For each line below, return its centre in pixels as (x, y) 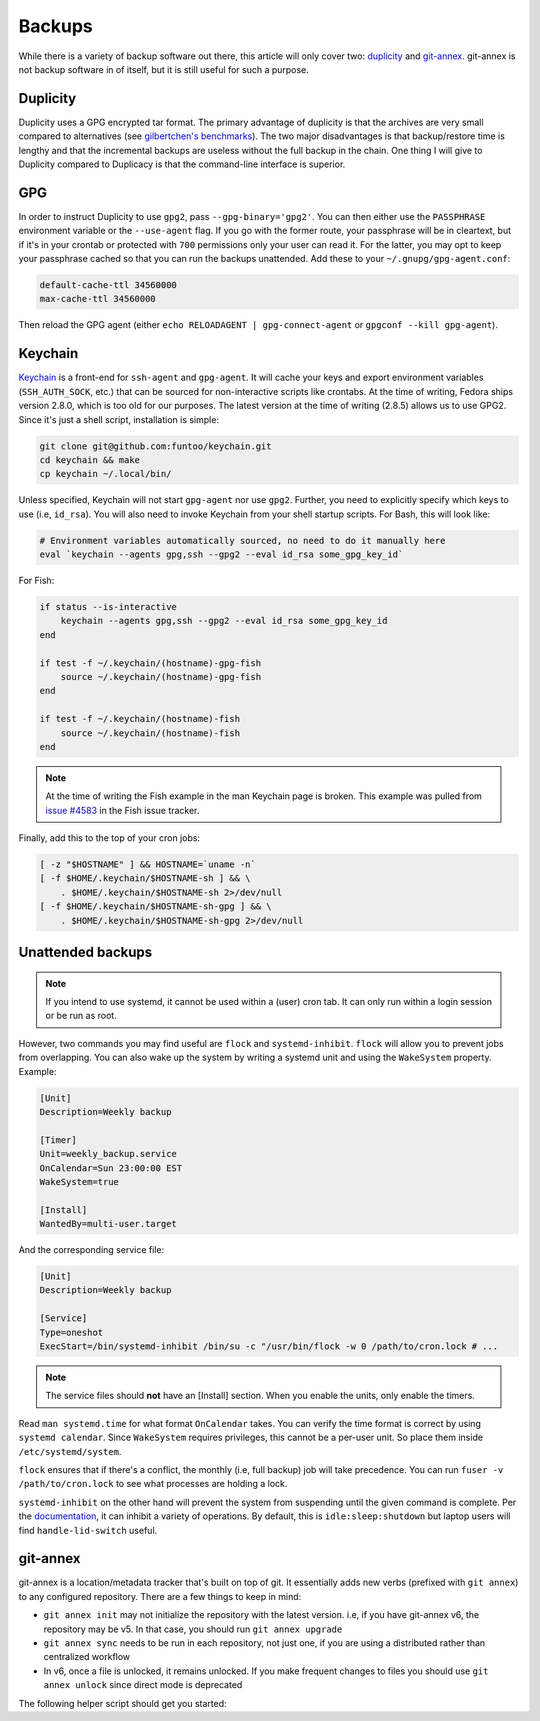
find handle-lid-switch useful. (88, 1530)
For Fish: (36, 581)
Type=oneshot (71, 1332)
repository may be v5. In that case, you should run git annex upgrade (193, 1629)
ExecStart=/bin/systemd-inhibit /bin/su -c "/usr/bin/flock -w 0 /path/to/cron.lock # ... (269, 1346)
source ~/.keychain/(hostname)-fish (150, 733)
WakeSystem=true (79, 1181)
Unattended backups (85, 952)
